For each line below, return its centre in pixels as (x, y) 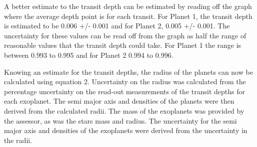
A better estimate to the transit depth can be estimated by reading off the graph (128, 6)
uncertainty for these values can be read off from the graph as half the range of (125, 35)
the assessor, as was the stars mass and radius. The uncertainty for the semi (120, 120)
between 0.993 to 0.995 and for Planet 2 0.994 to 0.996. (89, 55)
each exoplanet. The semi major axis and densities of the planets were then (119, 101)
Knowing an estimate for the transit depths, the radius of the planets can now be (128, 72)
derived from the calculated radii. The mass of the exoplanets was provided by (124, 110)
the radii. (18, 140)
